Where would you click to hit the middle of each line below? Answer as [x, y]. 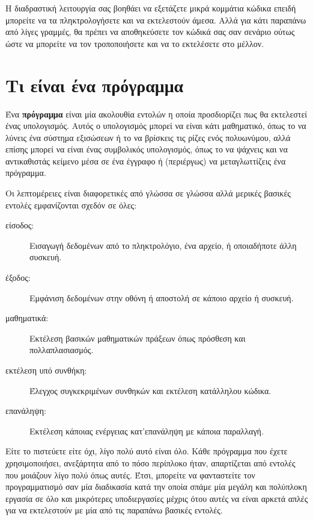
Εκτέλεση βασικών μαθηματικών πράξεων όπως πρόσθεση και [138, 338]
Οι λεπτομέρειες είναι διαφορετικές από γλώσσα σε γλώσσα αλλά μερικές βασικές [148, 193]
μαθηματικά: [27, 318]
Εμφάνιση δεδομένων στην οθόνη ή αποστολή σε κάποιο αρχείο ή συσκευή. [162, 297]
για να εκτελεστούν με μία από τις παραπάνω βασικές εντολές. [114, 510]
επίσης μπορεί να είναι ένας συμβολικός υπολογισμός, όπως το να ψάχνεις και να [147, 149]
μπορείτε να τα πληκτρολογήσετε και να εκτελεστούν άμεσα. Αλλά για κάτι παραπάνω [156, 20]
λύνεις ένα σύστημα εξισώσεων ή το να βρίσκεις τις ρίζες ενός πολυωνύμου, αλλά [148, 137]
